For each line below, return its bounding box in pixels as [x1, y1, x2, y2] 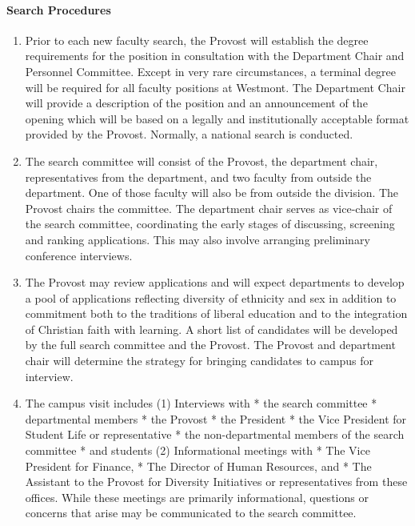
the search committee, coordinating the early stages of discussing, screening [25, 215, 395, 232]
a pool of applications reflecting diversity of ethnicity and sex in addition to [25, 289, 397, 306]
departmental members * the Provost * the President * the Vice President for [25, 410, 407, 427]
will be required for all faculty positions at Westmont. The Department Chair [25, 78, 405, 95]
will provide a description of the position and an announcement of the [25, 94, 368, 111]
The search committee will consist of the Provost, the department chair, [25, 152, 378, 169]
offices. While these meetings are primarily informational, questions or [25, 488, 369, 505]
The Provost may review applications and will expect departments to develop [25, 274, 405, 291]
